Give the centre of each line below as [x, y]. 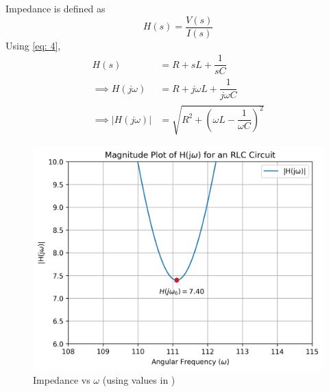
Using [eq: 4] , [33, 45]
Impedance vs [62, 380]
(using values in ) [139, 380]
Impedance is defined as [56, 8]
